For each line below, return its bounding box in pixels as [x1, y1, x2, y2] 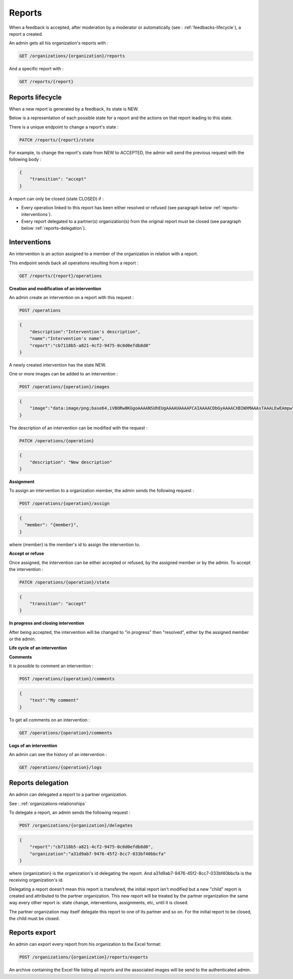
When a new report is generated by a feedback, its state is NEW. [9, 106, 139, 112]
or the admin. [9, 636, 36, 642]
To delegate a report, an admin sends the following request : [9, 809, 130, 816]
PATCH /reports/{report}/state [19, 137, 95, 143]
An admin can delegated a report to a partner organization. [9, 792, 127, 798]
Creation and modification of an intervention [9, 285, 102, 291]
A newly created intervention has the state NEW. [9, 362, 106, 368]
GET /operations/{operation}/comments [19, 730, 112, 736]
